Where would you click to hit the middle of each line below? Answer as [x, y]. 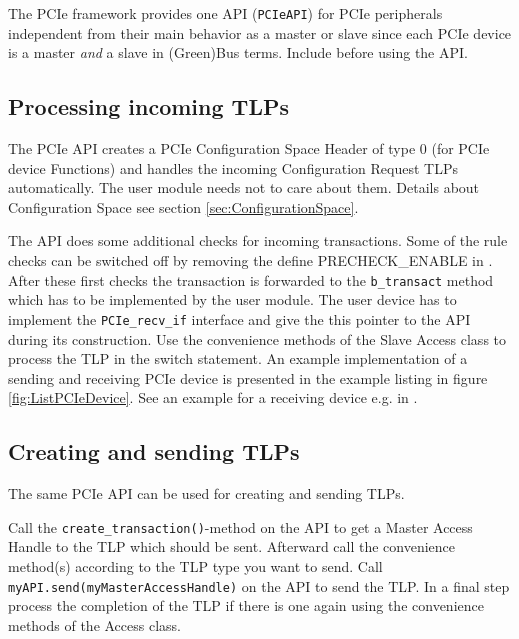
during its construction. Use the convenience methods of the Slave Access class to [257, 338]
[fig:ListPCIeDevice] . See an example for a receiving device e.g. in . [213, 397]
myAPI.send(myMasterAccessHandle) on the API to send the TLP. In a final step [259, 585]
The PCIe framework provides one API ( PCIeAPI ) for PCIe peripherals [225, 13]
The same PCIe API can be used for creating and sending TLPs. [206, 493]
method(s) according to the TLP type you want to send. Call [195, 565]
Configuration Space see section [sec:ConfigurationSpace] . [183, 206]
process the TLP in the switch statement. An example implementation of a [238, 358]
